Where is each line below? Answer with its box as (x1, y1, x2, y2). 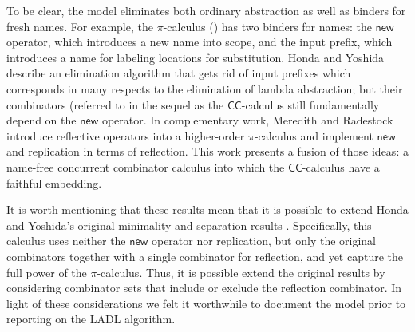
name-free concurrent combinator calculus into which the (6, 158, 285, 175)
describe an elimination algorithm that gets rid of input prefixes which (6, 65, 351, 81)
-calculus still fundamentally (241, 96, 380, 113)
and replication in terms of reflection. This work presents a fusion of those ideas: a (6, 143, 409, 160)
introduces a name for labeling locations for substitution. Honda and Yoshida (6, 49, 385, 65)
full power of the (6, 263, 87, 280)
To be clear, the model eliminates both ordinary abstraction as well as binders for (6, 2, 406, 18)
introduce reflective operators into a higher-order (6, 127, 245, 144)
